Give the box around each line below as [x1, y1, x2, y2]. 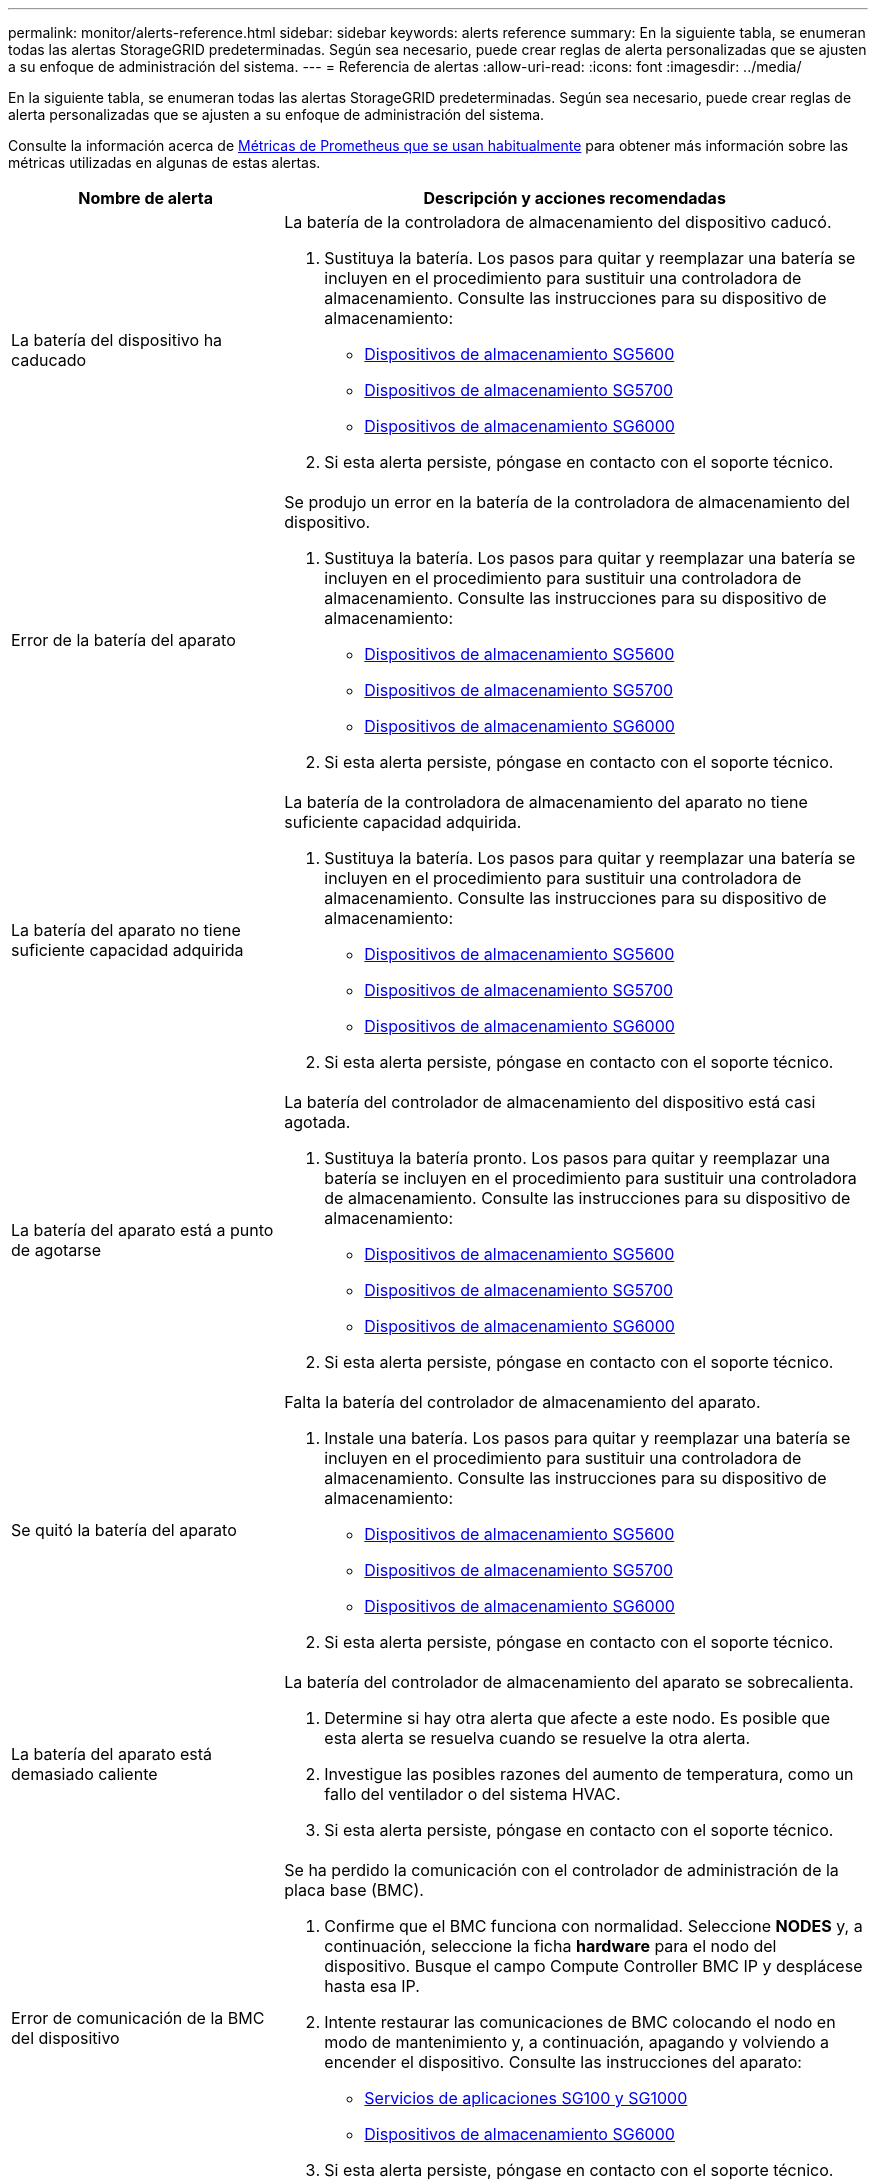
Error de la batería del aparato [11, 630, 236, 650]
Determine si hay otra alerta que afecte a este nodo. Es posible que [324, 1708, 831, 1728]
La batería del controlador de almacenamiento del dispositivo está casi [284, 1092, 816, 1112]
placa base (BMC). [284, 1880, 424, 1900]
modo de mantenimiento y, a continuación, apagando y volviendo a [324, 2032, 830, 2052]
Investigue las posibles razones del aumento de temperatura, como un [324, 1764, 854, 1784]
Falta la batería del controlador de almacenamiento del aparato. [284, 1392, 761, 1412]
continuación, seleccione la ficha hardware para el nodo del [324, 1936, 777, 1956]
